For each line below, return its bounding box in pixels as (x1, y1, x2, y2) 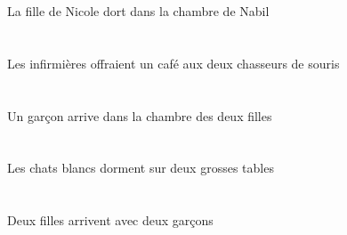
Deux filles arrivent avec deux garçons (7, 211, 214, 230)
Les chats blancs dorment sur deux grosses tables (7, 158, 274, 177)
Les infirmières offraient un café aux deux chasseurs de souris (7, 53, 340, 72)
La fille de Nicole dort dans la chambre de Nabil (7, 2, 270, 20)
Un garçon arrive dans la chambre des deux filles (7, 106, 272, 125)
